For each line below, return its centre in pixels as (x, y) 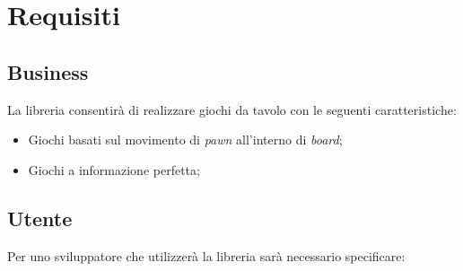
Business (48, 71)
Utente (40, 218)
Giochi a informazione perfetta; (114, 169)
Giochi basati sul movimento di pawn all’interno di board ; (185, 140)
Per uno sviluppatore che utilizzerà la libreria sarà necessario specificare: (206, 255)
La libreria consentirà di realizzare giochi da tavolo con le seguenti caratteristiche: (232, 109)
